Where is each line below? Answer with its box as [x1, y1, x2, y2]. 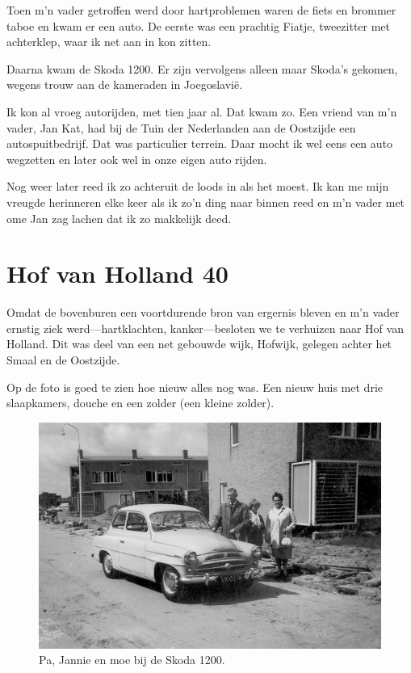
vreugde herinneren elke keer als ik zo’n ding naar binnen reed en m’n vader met [6, 193, 405, 210]
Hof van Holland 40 [6, 257, 229, 290]
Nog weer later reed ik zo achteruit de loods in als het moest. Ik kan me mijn [6, 178, 389, 195]
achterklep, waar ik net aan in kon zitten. [6, 33, 212, 50]
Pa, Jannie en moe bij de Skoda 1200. [39, 651, 225, 668]
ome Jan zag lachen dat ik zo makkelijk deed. [6, 209, 232, 226]
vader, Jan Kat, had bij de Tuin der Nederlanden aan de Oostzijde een [6, 119, 356, 136]
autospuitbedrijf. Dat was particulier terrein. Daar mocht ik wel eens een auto [6, 135, 393, 152]
